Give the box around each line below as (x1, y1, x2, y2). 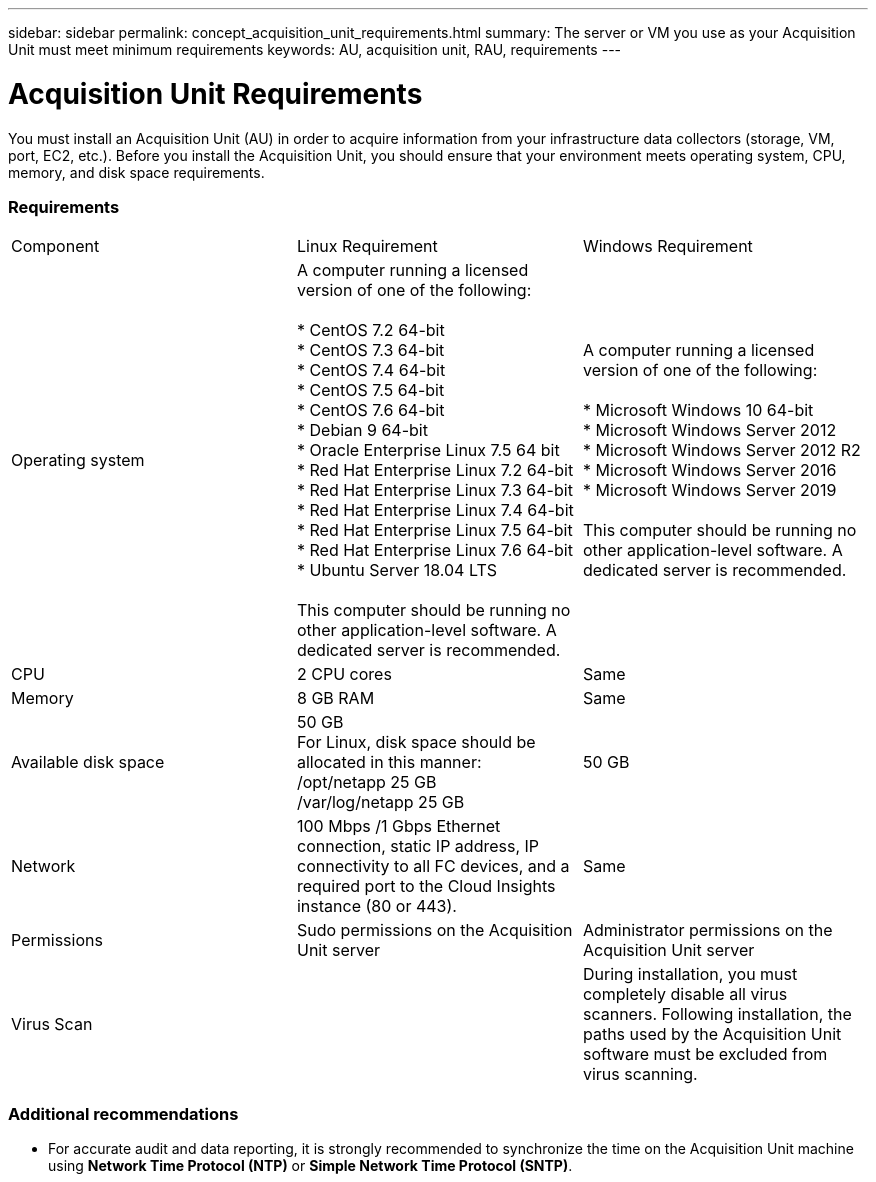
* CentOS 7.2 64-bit (296, 320, 445, 341)
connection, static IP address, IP (296, 836, 540, 857)
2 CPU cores (296, 664, 392, 685)
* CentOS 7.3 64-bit (296, 340, 445, 361)
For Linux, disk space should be (296, 732, 536, 753)
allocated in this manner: (296, 752, 482, 773)
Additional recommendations (8, 1103, 239, 1124)
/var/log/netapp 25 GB (296, 792, 465, 813)
